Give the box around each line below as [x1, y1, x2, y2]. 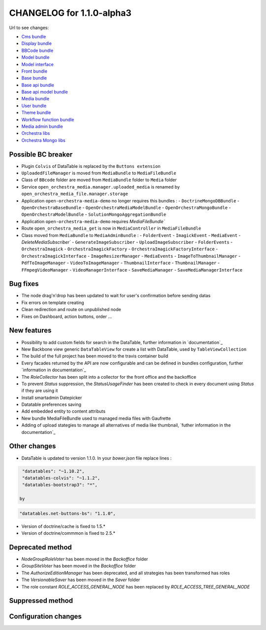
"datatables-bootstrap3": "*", [22, 482, 98, 488]
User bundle [21, 103, 47, 109]
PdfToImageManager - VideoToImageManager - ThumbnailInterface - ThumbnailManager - [21, 260, 220, 266]
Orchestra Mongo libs [21, 137, 66, 143]
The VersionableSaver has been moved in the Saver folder [21, 577, 140, 583]
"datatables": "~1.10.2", [22, 468, 85, 474]
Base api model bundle [21, 89, 68, 95]
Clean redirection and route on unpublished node [21, 307, 121, 313]
